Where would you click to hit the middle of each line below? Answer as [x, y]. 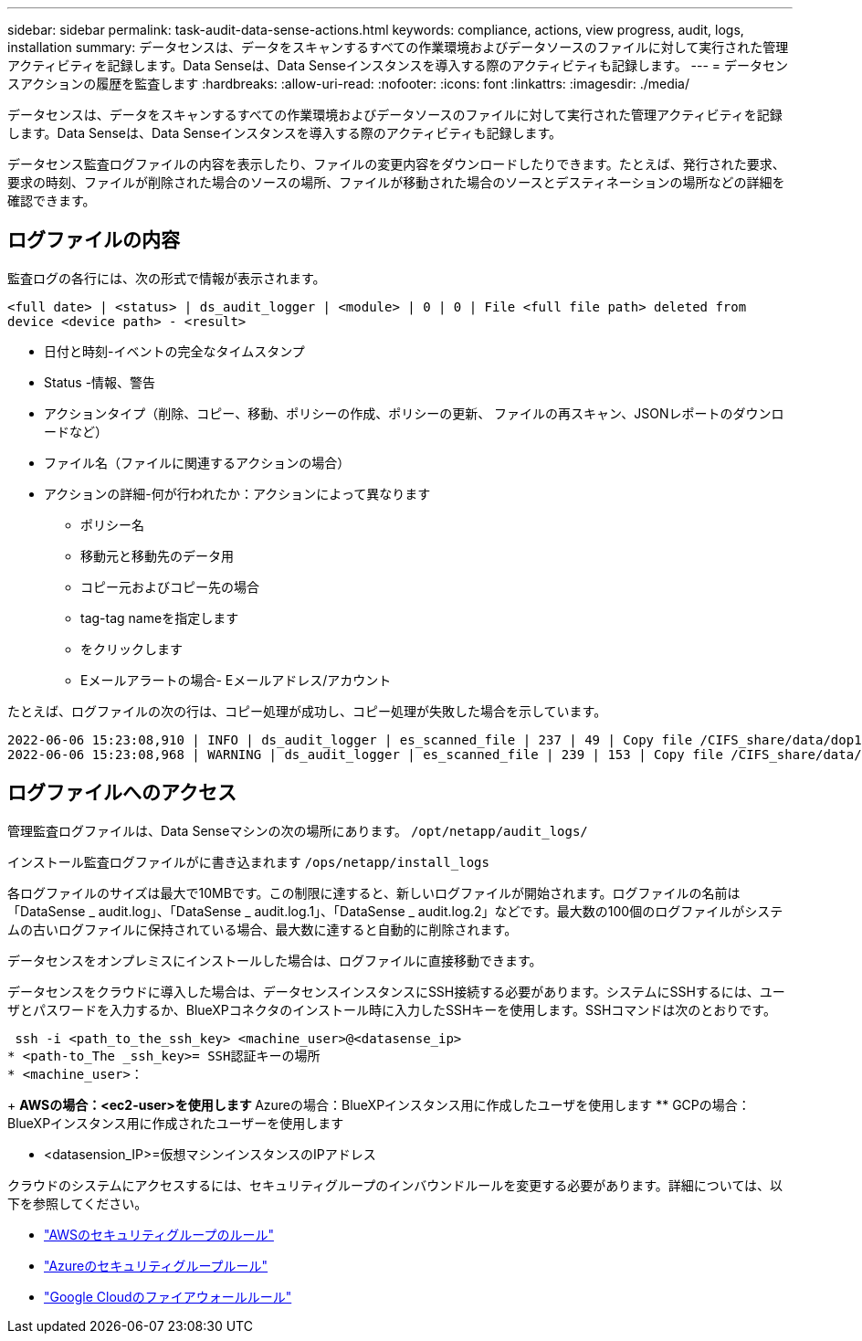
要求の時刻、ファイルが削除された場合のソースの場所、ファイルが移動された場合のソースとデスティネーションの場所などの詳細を [396, 182]
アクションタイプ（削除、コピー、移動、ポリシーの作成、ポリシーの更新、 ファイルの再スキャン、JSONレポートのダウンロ [414, 413]
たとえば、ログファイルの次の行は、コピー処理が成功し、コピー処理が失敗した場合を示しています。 [307, 711]
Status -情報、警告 [100, 382]
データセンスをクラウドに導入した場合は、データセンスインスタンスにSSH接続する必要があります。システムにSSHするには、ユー [396, 991]
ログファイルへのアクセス [122, 793]
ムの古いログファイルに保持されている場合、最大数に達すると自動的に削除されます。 [263, 929]
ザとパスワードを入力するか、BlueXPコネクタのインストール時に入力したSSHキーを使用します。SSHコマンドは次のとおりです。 [392, 1009]
